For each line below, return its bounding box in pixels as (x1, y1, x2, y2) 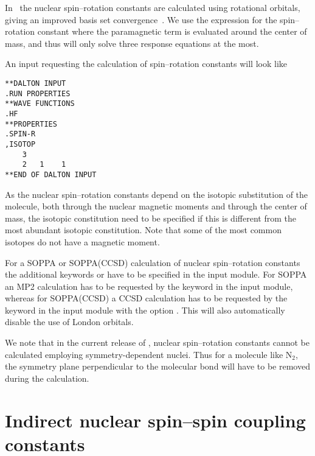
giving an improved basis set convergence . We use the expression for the (5, 13, 277, 26)
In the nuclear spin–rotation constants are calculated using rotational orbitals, (5, 1, 300, 13)
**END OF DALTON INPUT (5, 170, 97, 179)
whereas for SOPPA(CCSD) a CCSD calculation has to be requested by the (5, 292, 288, 304)
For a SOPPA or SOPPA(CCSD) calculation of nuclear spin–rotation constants (5, 256, 300, 268)
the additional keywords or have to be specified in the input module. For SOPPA (5, 268, 307, 281)
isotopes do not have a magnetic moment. (5, 235, 160, 248)
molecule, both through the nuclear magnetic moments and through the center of (5, 200, 307, 212)
